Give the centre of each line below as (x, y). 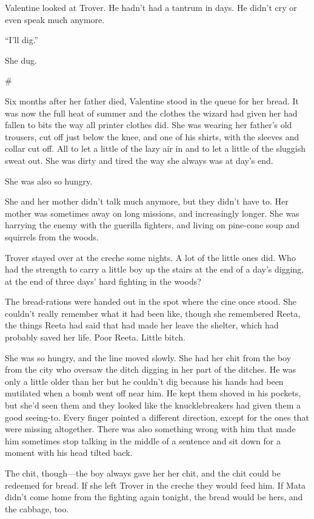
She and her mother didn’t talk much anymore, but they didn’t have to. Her (147, 201)
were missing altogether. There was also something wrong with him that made (150, 429)
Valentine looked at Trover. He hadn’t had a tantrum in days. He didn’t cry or (151, 7)
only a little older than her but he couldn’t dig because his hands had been (144, 381)
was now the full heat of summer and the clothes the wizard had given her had (151, 113)
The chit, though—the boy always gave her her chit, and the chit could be (143, 473)
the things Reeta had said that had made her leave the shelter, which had (142, 325)
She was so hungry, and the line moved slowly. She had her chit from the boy (148, 357)
